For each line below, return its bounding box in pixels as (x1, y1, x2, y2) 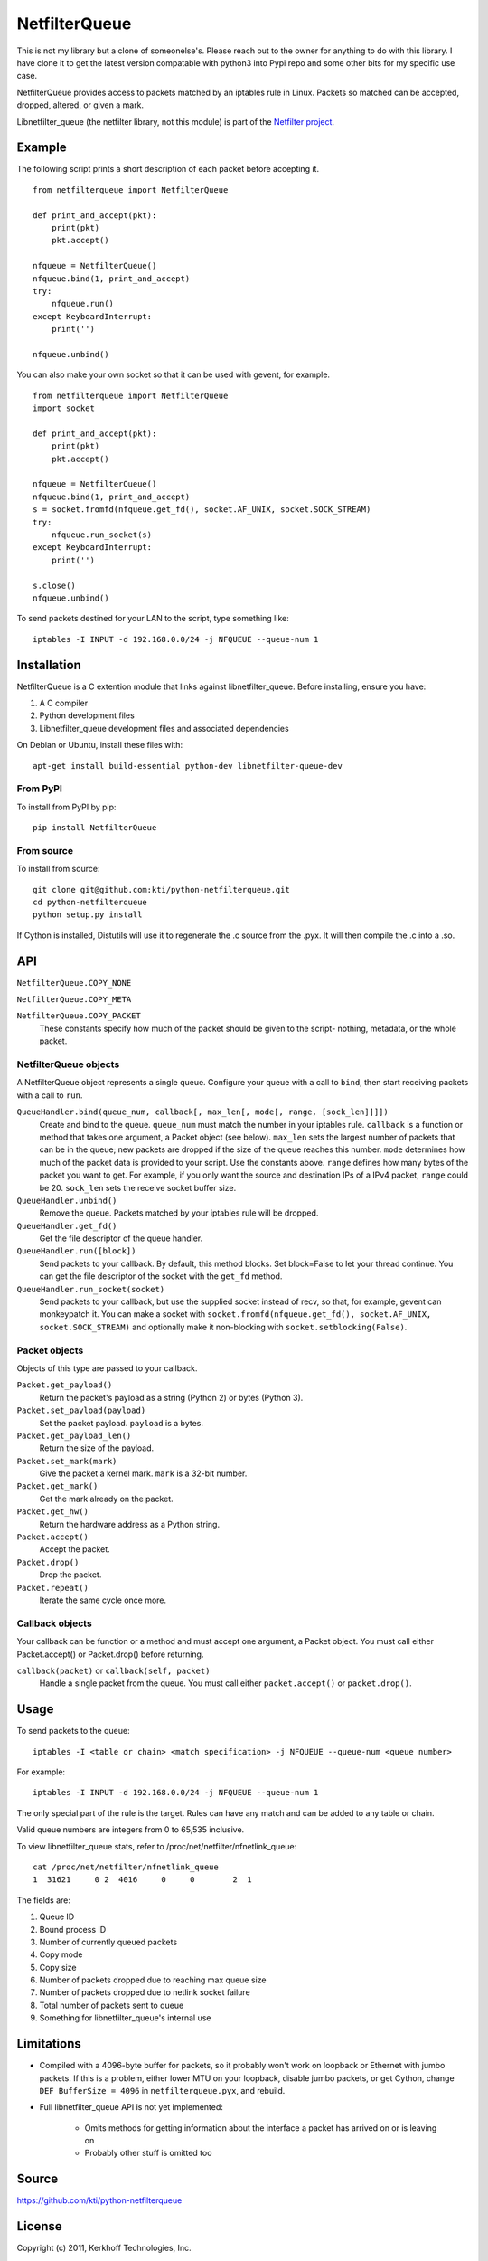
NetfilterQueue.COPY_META (16, 995, 132, 1005)
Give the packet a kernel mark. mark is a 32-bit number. (39, 1468, 248, 1479)
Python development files (39, 710, 135, 721)
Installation (16, 657, 81, 673)
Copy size (39, 1962, 77, 1972)
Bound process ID (39, 1924, 107, 1935)
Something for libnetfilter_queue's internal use (39, 2012, 211, 2023)
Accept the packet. (39, 1544, 110, 1555)
